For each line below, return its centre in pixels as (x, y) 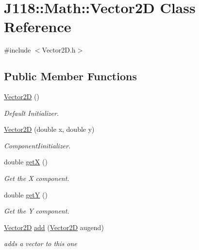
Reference (38, 27)
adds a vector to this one (41, 243)
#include (17, 50)
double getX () (26, 162)
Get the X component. (37, 178)
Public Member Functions (70, 76)
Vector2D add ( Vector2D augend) (54, 227)
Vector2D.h (59, 50)
